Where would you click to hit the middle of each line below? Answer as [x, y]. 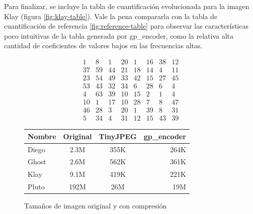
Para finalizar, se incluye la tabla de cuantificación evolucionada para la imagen [127, 6]
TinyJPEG [118, 136]
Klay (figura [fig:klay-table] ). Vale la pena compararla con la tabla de [111, 16]
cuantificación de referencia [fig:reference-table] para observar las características [126, 26]
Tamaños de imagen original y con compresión [96, 206]
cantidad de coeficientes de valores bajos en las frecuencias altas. [103, 45]
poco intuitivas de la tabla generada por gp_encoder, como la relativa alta [119, 35]
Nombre [42, 136]
